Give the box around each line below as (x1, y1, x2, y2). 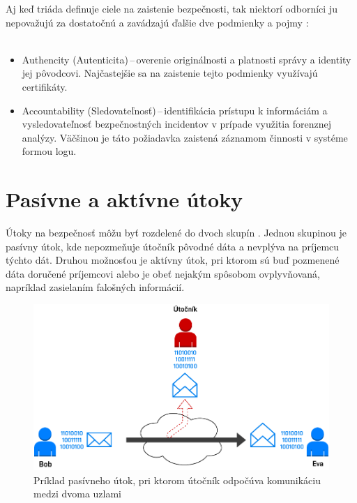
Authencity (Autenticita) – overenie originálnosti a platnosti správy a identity (22, 52, 351, 66)
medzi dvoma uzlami (33, 486, 121, 501)
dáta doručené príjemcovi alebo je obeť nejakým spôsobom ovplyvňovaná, (6, 266, 320, 280)
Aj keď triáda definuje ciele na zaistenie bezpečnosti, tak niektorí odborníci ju (6, 1, 337, 15)
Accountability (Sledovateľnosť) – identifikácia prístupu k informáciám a (22, 103, 328, 117)
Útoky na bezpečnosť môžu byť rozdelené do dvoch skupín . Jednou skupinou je (6, 225, 347, 240)
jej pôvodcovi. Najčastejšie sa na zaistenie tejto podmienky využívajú (22, 66, 318, 80)
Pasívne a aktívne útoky (6, 185, 243, 213)
